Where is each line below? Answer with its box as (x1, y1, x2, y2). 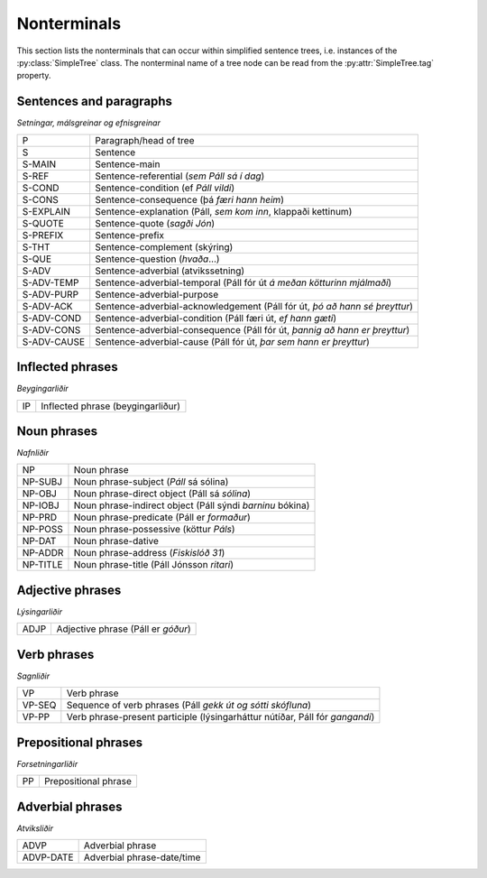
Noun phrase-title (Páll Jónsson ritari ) (73, 559, 234, 571)
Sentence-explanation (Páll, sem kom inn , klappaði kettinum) (95, 205, 353, 217)
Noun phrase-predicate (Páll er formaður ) (73, 511, 252, 523)
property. (16, 70, 51, 81)
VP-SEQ (22, 699, 57, 712)
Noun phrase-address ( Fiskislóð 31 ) (73, 547, 225, 559)
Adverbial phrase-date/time (83, 851, 201, 864)
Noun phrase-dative (73, 535, 160, 548)
